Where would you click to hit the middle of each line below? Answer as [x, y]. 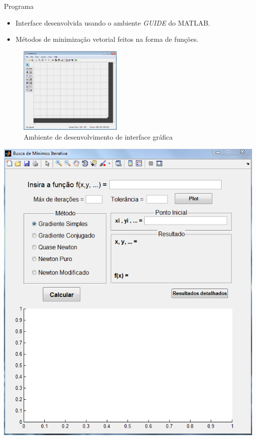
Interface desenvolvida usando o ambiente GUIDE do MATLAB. [113, 22]
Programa [19, 6]
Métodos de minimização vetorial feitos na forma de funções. [107, 39]
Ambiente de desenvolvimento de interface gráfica [98, 137]
